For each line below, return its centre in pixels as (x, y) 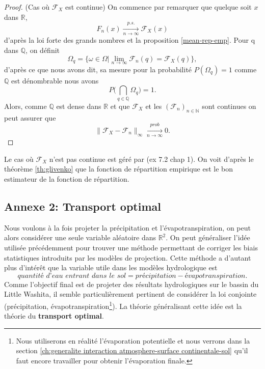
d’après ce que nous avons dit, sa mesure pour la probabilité (98, 69)
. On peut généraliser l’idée (208, 237)
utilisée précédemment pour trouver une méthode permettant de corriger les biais (131, 248)
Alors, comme (25, 106)
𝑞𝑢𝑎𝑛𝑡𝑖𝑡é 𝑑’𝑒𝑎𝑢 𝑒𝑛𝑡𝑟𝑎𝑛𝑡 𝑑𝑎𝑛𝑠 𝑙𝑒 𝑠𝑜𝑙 (72, 276)
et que (120, 106)
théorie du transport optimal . (54, 316)
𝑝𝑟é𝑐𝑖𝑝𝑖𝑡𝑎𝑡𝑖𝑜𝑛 (156, 276)
